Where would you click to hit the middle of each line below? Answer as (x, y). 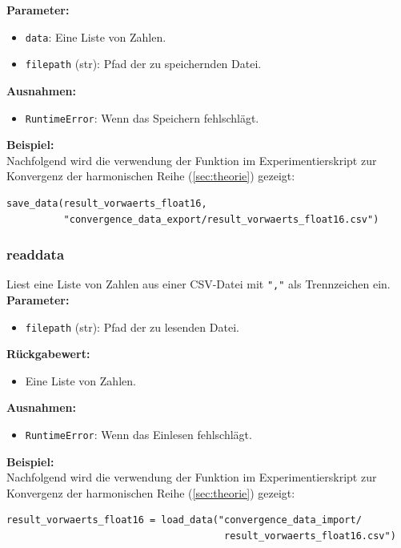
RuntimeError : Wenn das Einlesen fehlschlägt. (138, 435)
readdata (36, 254)
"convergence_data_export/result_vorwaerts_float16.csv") (221, 219)
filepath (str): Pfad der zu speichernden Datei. (143, 64)
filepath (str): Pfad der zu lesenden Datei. (132, 326)
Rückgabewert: (48, 354)
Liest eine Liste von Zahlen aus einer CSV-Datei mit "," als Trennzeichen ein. (198, 284)
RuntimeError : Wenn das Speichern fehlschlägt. (142, 117)
